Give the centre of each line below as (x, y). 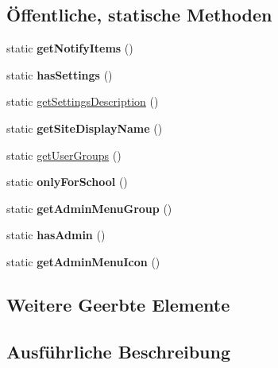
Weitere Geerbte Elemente (118, 304)
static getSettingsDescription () (83, 101)
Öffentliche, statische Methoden (139, 15)
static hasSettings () (60, 74)
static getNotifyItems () (70, 48)
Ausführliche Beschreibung (118, 351)
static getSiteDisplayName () (85, 128)
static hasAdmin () (56, 235)
